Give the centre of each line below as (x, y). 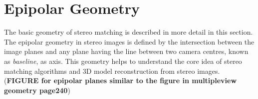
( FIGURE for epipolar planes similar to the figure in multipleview (121, 80)
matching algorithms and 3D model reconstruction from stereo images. (112, 71)
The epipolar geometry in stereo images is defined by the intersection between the (129, 41)
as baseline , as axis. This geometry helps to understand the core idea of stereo (123, 61)
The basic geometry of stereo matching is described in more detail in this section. (129, 32)
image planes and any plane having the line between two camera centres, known (126, 51)
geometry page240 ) (37, 90)
